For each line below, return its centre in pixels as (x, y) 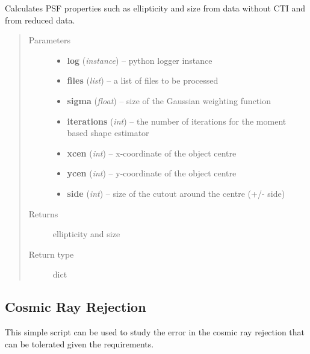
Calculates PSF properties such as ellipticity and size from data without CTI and (155, 8)
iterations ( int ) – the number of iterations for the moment (177, 121)
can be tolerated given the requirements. (79, 343)
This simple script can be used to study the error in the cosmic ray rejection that (155, 332)
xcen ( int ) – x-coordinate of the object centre (152, 153)
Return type (51, 254)
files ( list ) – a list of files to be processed (143, 80)
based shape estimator (108, 133)
